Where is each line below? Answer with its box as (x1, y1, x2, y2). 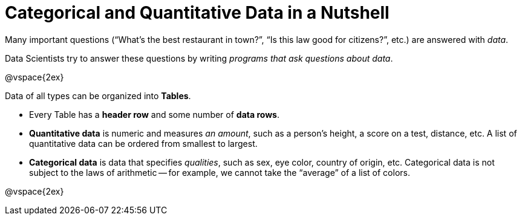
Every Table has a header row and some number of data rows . (29, 109, 279, 120)
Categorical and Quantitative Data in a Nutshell (5, 2, 390, 23)
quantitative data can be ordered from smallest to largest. (29, 138, 258, 149)
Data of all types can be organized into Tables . (5, 90, 191, 101)
